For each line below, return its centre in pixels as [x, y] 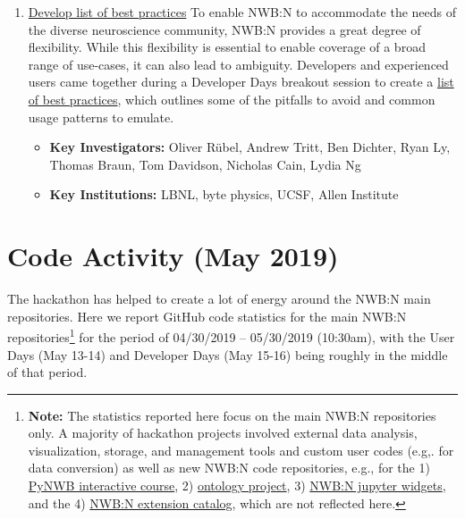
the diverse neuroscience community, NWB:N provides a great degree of [224, 29]
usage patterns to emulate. [101, 117]
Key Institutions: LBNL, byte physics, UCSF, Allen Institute [224, 194]
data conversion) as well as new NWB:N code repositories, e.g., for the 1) [229, 468]
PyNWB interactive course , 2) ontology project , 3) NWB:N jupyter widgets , [237, 486]
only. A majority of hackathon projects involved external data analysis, [223, 433]
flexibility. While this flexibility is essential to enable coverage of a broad [227, 47]
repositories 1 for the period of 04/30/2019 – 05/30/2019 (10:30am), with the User [231, 335]
